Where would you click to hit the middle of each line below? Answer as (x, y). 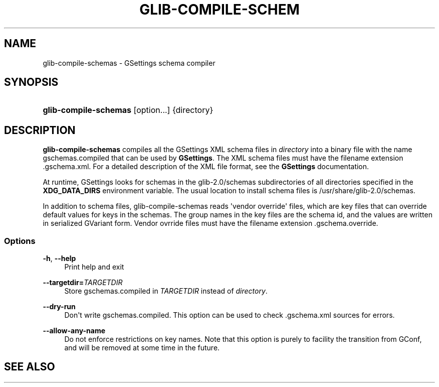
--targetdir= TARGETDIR (83, 283)
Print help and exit (94, 267)
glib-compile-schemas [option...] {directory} (128, 110)
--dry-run (59, 307)
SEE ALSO (30, 367)
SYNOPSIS (31, 82)
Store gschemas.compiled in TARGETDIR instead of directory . (166, 291)
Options (20, 241)
